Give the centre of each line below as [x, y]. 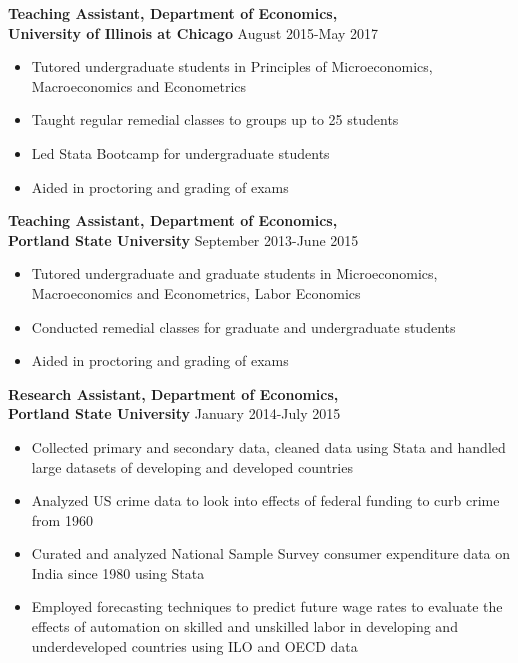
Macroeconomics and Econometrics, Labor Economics [196, 292]
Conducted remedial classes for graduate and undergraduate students [243, 326]
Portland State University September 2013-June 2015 [183, 239]
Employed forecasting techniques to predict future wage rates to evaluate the [267, 606]
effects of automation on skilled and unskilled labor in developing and [244, 626]
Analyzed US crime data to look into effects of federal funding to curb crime [265, 500]
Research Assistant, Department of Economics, [173, 393]
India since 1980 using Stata [118, 572]
